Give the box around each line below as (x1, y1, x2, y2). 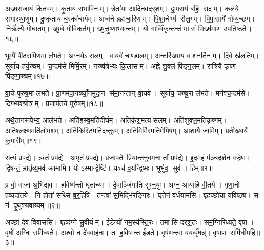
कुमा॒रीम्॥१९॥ (5, 135, 43, 145)
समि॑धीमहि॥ (230, 226, 260, 237)
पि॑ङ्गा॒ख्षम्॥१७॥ (5, 70, 50, 81)
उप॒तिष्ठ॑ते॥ (223, 23, 251, 34)
